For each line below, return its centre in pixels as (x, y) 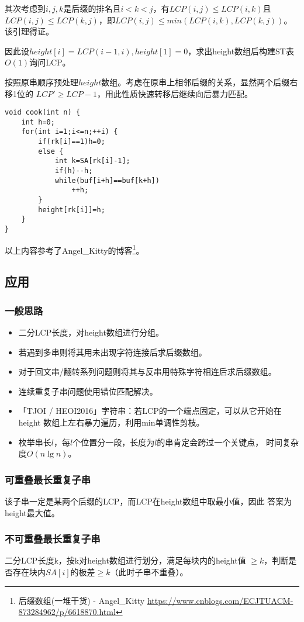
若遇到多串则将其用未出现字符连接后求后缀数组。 (113, 352)
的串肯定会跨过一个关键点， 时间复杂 (228, 442)
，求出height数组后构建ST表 (241, 51)
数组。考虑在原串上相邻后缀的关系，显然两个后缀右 (200, 82)
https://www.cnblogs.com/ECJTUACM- (220, 600)
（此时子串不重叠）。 (149, 571)
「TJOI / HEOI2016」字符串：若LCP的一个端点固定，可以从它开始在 (150, 411)
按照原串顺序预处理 (42, 82)
